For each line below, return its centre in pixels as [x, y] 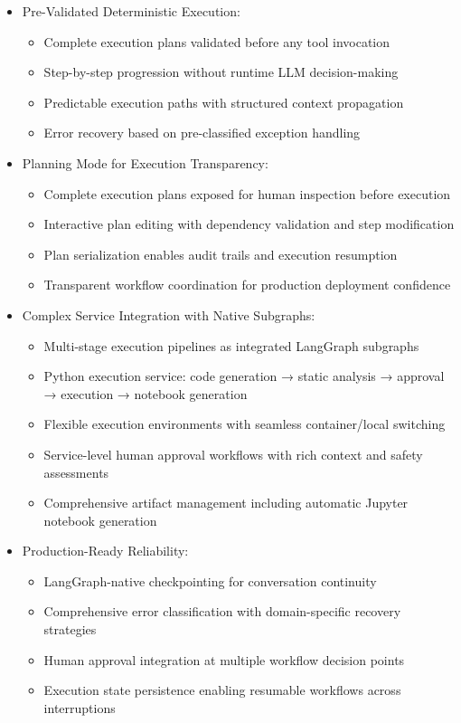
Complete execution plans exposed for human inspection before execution [247, 193]
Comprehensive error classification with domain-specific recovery [222, 611]
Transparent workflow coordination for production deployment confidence [247, 285]
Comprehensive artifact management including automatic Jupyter [226, 503]
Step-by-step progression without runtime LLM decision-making [221, 72]
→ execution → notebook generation [146, 393]
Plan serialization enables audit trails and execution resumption [221, 254]
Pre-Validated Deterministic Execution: [131, 11]
